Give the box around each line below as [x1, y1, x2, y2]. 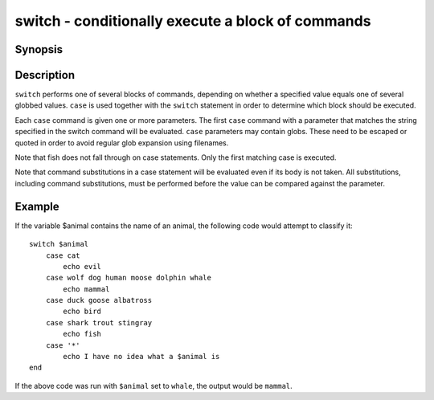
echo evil [63, 262, 102, 271]
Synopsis [14, 43, 63, 56]
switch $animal [29, 239, 89, 249]
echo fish [63, 329, 102, 339]
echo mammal [63, 284, 110, 293]
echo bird [63, 307, 102, 316]
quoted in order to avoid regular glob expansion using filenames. [14, 137, 229, 148]
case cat [45, 251, 80, 260]
